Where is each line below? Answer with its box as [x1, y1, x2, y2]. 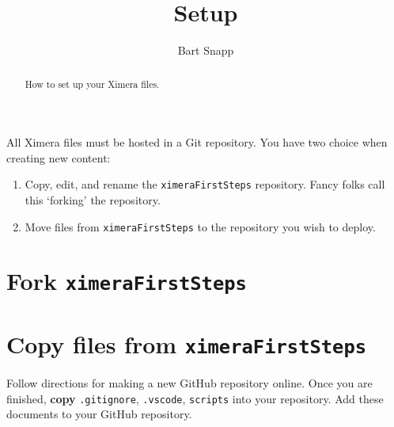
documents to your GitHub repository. [6, 406, 192, 422]
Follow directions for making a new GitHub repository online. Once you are [6, 375, 373, 391]
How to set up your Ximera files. [25, 77, 160, 90]
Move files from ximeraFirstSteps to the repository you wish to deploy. [25, 218, 376, 234]
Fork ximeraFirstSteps [6, 265, 247, 297]
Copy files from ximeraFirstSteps [6, 327, 367, 360]
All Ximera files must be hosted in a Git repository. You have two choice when [6, 134, 388, 151]
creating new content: [6, 149, 111, 166]
